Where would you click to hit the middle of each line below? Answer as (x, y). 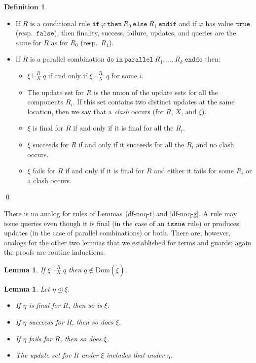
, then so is (85, 305)
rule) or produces (213, 223)
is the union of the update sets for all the (156, 92)
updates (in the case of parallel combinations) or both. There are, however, (117, 233)
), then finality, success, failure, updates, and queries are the (145, 33)
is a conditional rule (60, 23)
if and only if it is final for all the (123, 128)
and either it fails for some (194, 171)
